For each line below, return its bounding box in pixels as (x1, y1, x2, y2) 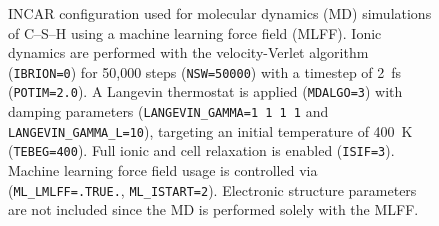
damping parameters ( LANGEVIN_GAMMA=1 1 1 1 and (8, 101, 329, 122)
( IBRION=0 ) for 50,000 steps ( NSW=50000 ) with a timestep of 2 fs (8, 61, 402, 82)
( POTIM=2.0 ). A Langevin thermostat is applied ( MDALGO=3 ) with (8, 81, 403, 102)
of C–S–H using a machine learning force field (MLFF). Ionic (8, 22, 382, 43)
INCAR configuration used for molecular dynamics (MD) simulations (8, 3, 432, 23)
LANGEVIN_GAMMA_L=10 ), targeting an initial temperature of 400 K (8, 120, 413, 141)
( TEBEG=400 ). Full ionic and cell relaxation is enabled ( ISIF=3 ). (8, 140, 395, 161)
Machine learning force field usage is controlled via (8, 160, 318, 181)
